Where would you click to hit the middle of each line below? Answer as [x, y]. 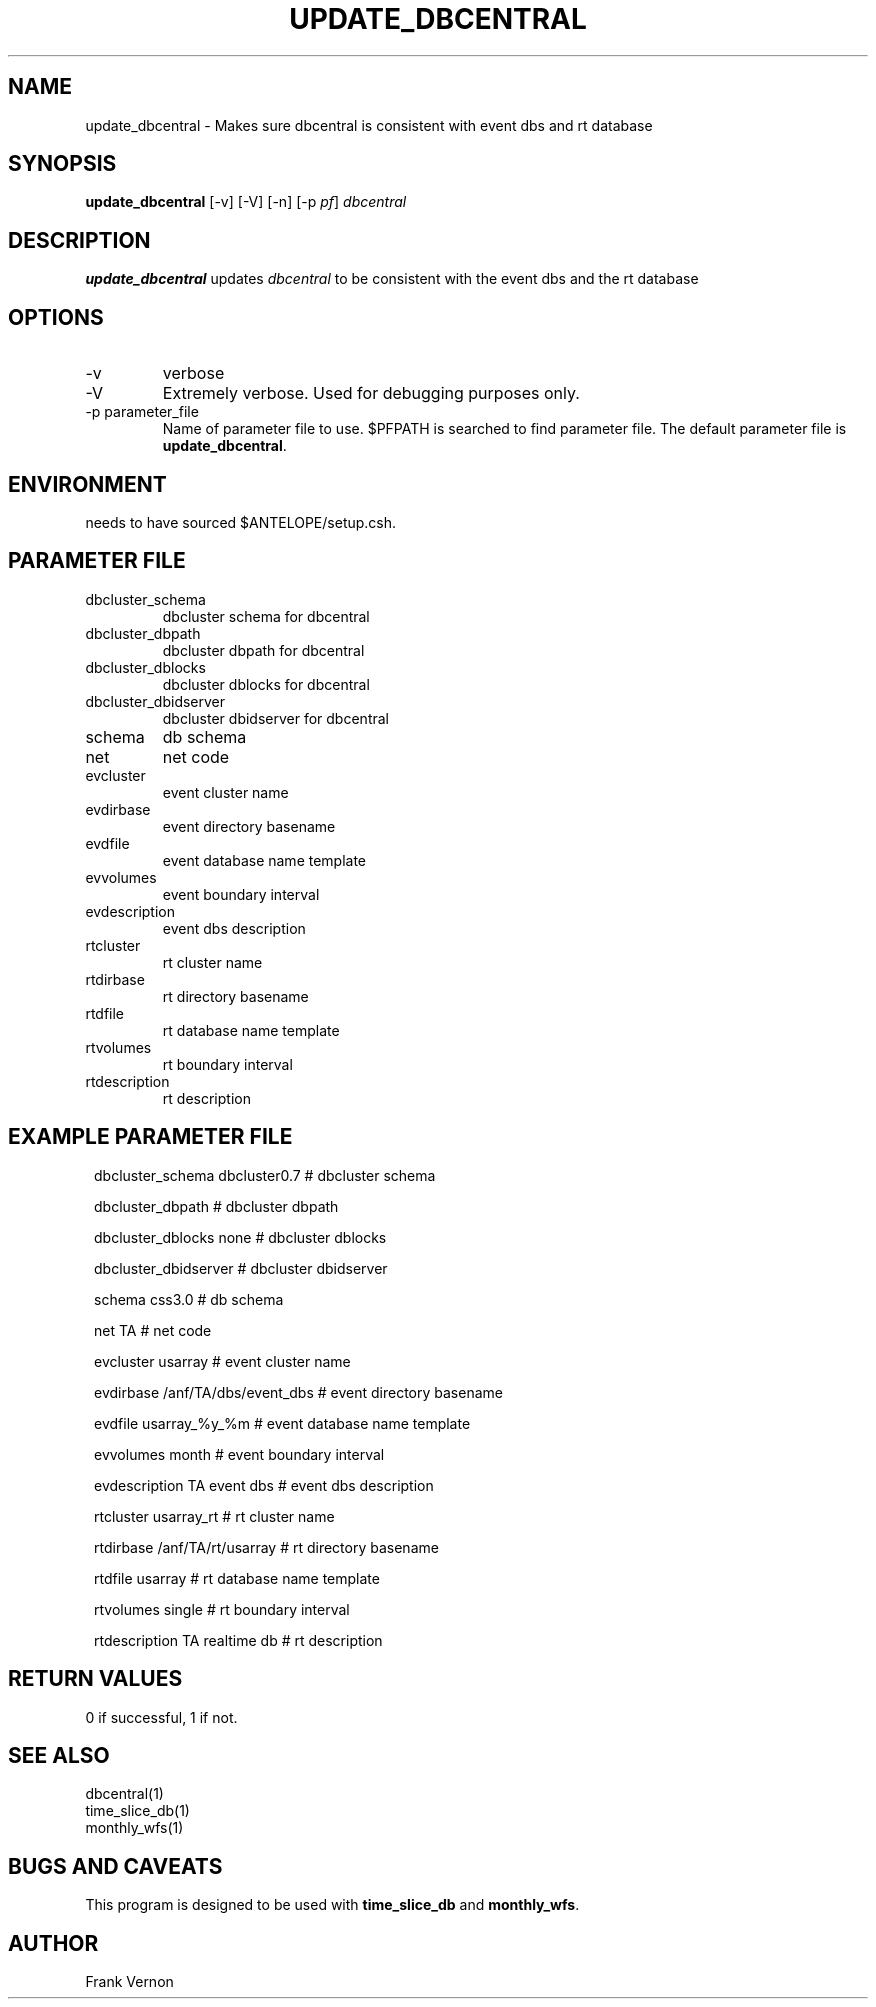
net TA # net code [153, 1330]
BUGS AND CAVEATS [115, 1866]
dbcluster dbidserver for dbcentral [275, 718]
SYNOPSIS [62, 164]
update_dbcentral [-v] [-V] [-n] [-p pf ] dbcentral [246, 202]
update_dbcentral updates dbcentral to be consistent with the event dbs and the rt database [392, 279]
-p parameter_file [142, 412]
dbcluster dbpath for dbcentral [263, 650]
